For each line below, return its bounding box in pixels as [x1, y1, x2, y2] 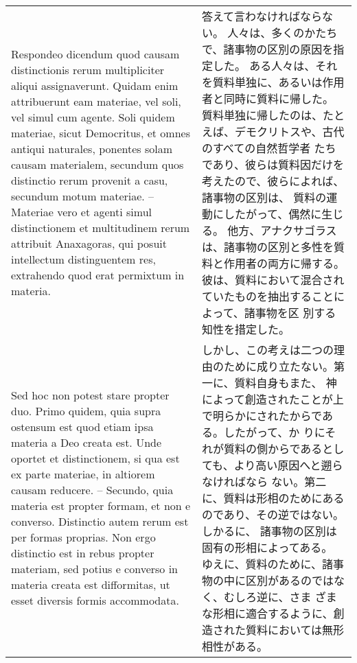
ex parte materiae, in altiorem [11, 466, 155, 482]
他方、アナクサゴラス [227, 222, 337, 238]
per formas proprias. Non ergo [11, 529, 156, 545]
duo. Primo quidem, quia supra [11, 403, 161, 419]
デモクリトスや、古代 [234, 124, 345, 139]
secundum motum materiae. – [11, 188, 154, 204]
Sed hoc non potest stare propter [11, 387, 170, 403]
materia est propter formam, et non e [11, 498, 191, 513]
